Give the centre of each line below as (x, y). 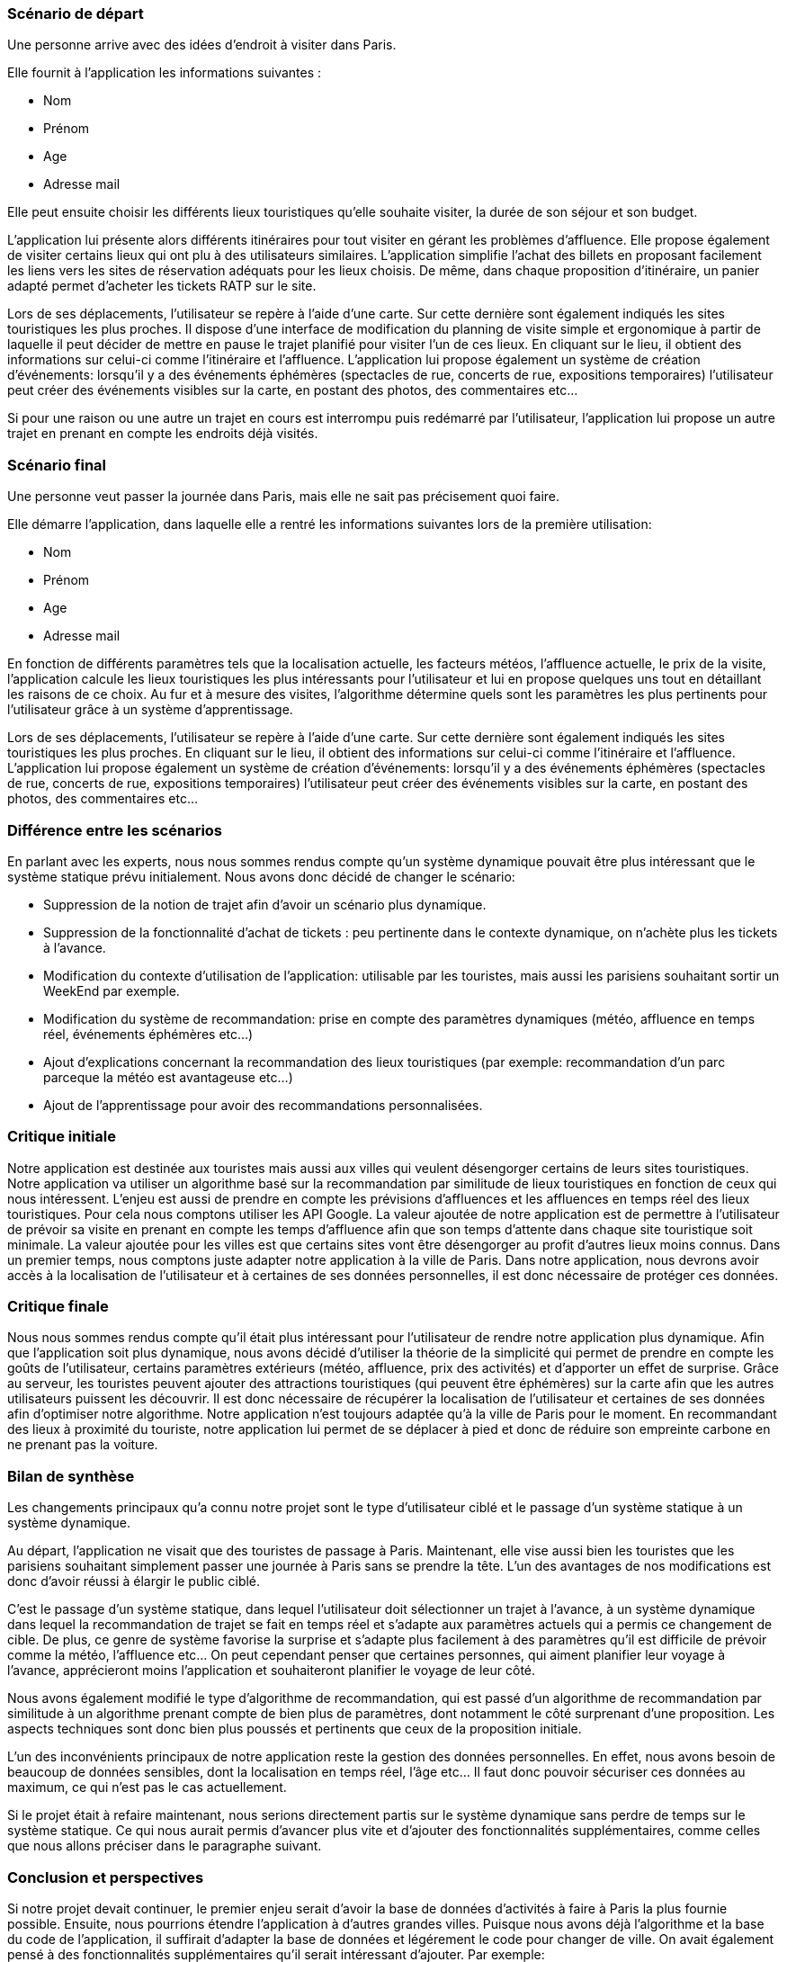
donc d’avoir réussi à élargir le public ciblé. (134, 1581)
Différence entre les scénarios (115, 830)
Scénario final (57, 465)
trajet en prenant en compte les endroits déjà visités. (163, 434)
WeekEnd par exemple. (112, 990)
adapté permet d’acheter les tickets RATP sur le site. (162, 286)
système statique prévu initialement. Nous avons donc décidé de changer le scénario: (261, 876)
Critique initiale (62, 1137)
